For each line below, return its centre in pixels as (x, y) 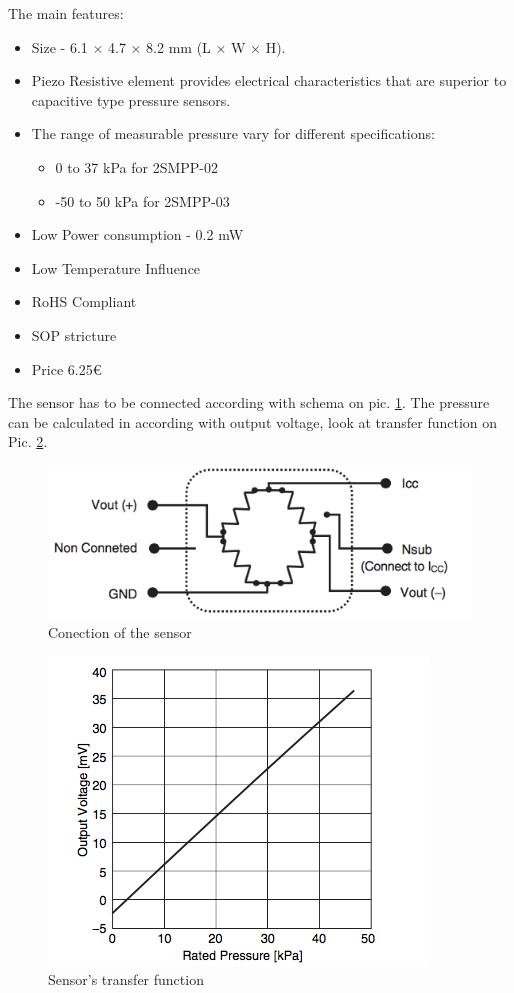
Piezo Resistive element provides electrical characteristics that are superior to (269, 80)
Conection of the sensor (120, 632)
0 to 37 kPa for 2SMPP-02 (137, 166)
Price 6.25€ (66, 368)
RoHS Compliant (84, 301)
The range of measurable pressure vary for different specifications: (233, 133)
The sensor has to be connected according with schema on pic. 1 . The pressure (249, 402)
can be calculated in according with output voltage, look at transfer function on (253, 421)
